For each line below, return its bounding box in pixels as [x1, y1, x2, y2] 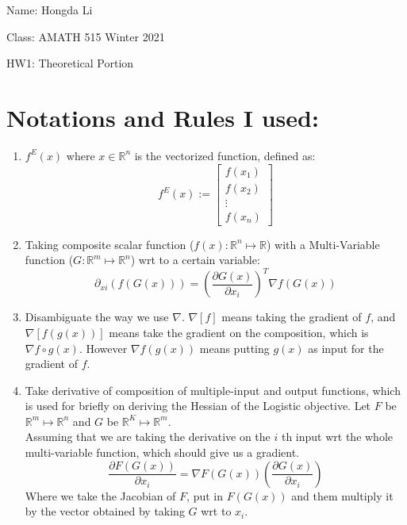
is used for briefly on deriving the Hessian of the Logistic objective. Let [25, 397, 371, 414]
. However [79, 339, 128, 356]
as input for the [308, 339, 384, 356]
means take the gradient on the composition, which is [109, 324, 369, 340]
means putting [199, 339, 270, 356]
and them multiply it [291, 487, 394, 504]
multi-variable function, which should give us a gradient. [25, 444, 300, 461]
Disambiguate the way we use [25, 308, 169, 325]
